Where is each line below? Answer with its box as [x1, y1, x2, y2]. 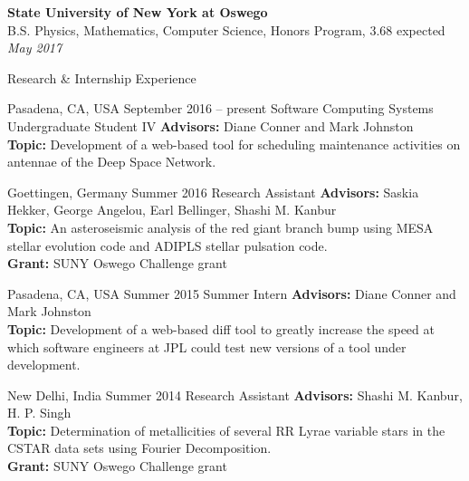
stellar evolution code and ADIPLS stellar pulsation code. [7, 236, 328, 255]
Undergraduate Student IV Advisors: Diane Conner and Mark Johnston [7, 116, 414, 135]
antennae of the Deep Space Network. [7, 152, 216, 171]
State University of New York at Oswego [7, 3, 268, 21]
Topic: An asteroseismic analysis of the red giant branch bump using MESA [7, 217, 434, 236]
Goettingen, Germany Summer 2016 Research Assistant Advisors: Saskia [7, 182, 419, 201]
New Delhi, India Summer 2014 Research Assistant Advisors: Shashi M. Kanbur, [7, 385, 463, 404]
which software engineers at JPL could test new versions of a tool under [7, 337, 407, 356]
